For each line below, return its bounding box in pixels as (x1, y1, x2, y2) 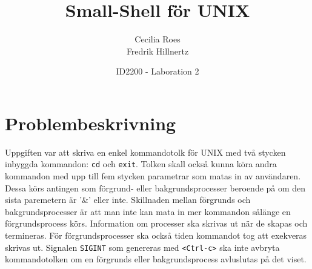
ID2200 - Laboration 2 (116, 65, 199, 78)
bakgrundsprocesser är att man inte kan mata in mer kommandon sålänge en (5, 205, 291, 218)
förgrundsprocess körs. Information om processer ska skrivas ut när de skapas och (5, 217, 308, 230)
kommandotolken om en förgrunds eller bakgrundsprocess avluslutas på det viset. (5, 253, 307, 265)
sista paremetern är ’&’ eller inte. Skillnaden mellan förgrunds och (5, 193, 251, 206)
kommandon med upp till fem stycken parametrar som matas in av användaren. (5, 170, 301, 182)
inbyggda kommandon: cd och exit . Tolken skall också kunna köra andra (5, 158, 277, 170)
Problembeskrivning (5, 110, 176, 135)
